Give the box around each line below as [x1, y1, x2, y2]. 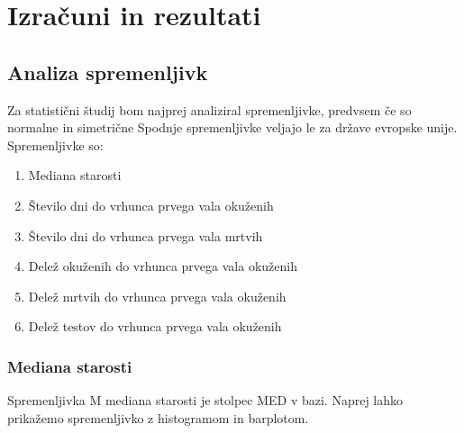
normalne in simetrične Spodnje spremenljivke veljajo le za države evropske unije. [7, 118, 458, 137]
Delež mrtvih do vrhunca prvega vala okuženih [28, 286, 287, 305]
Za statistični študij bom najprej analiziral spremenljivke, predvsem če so [7, 100, 412, 119]
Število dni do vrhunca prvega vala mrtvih [28, 226, 263, 245]
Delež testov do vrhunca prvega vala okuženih [28, 317, 282, 336]
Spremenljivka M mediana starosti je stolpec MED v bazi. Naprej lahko [7, 391, 404, 410]
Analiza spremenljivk [7, 58, 208, 86]
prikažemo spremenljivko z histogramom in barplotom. [7, 408, 309, 427]
